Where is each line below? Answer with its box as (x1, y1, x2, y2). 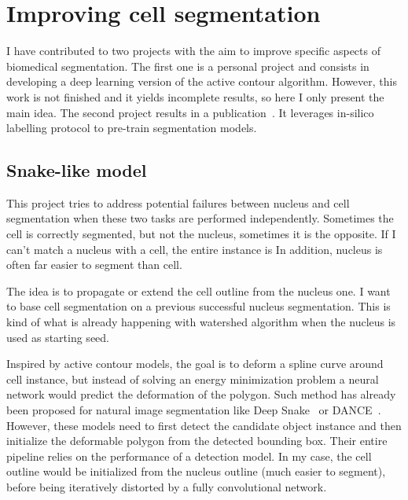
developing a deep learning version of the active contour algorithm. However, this (6, 73, 397, 90)
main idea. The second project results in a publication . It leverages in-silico (6, 104, 374, 120)
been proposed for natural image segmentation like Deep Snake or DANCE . (6, 402, 381, 418)
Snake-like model (6, 158, 147, 182)
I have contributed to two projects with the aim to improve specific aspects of (6, 42, 380, 59)
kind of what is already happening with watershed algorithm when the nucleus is (6, 314, 396, 330)
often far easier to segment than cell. (6, 256, 182, 273)
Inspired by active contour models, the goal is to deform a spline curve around (6, 355, 384, 372)
